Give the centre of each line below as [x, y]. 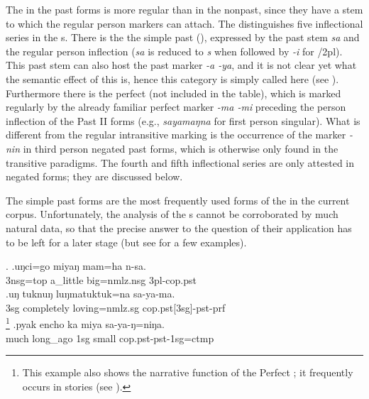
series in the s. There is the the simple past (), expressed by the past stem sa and [183, 37]
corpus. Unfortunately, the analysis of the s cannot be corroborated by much [172, 214]
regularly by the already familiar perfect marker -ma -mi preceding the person [176, 107]
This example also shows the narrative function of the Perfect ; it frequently [188, 372]
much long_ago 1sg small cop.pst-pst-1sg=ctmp [110, 338]
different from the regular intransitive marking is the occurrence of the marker [176, 135]
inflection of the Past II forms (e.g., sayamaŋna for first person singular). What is [183, 120]
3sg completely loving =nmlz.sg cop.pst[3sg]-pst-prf [116, 307]
